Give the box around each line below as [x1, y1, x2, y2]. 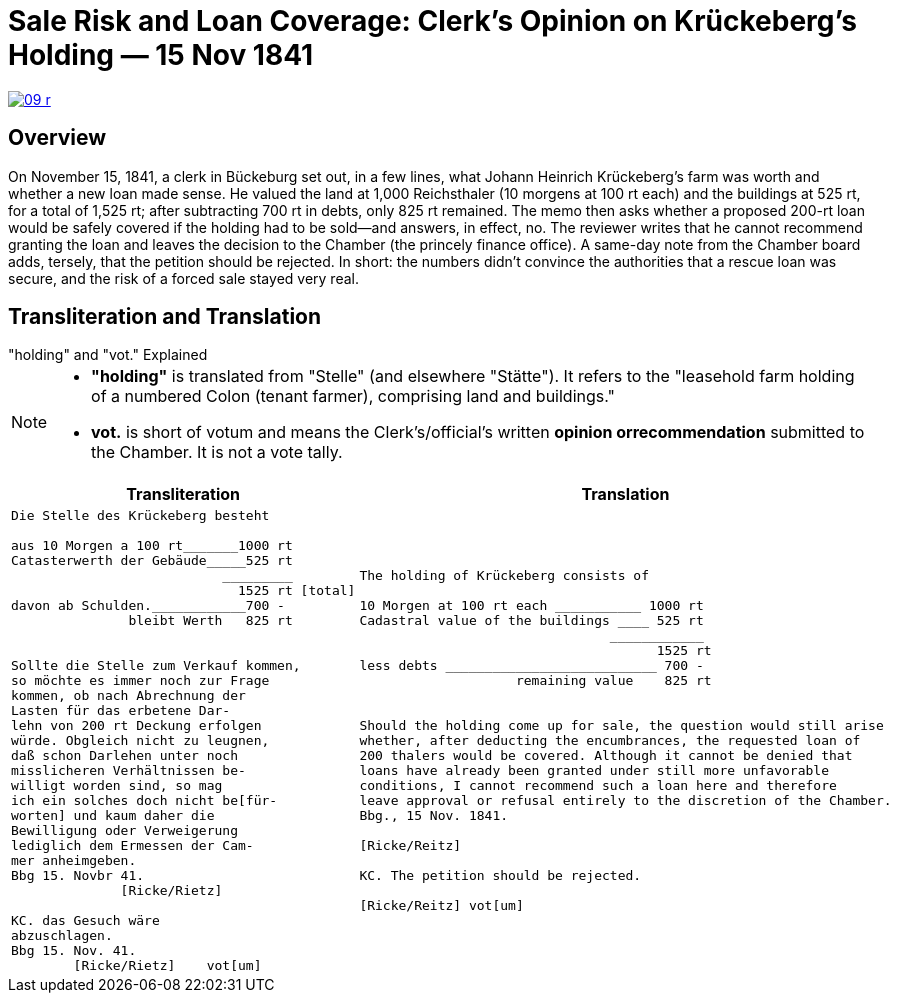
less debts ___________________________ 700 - [359, 658, 704, 674]
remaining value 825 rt [515, 673, 712, 689]
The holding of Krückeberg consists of [359, 568, 649, 584]
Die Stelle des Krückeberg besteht [11, 508, 270, 524]
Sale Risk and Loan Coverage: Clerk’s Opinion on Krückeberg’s [8, 4, 857, 38]
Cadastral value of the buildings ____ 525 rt [359, 613, 704, 629]
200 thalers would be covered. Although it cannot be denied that [359, 748, 853, 764]
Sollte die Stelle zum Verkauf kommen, [11, 658, 301, 674]
